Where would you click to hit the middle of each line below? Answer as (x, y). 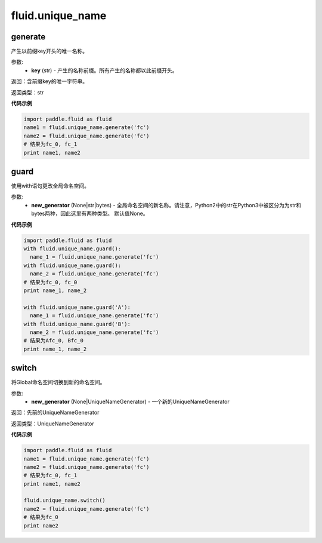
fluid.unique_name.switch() (64, 501)
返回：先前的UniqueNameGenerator (55, 413)
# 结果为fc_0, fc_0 (50, 282)
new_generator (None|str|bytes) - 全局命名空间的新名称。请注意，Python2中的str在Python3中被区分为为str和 (166, 205)
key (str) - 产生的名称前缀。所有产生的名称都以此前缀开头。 (105, 70)
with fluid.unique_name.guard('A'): (77, 307)
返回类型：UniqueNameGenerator (53, 424)
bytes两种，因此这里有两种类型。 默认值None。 (90, 214)
